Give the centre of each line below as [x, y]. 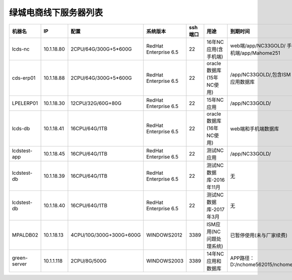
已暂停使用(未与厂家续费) [259, 235]
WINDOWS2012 [164, 235]
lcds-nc [21, 49]
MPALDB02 [25, 235]
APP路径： [243, 258]
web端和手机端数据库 [255, 129]
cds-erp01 [24, 78]
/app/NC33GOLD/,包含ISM [261, 75]
